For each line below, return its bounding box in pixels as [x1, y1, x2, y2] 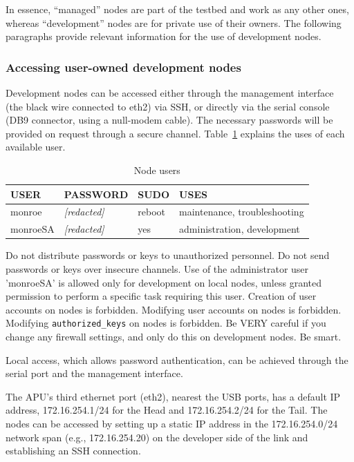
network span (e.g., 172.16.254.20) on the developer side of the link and [6, 430, 308, 444]
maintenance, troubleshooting [179, 204, 304, 219]
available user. [6, 139, 66, 154]
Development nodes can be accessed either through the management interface [6, 86, 334, 99]
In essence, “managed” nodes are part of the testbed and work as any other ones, [6, 2, 349, 16]
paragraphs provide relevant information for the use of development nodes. [6, 29, 322, 44]
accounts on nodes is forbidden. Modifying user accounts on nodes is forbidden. [6, 302, 342, 316]
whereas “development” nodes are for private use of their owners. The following [6, 15, 342, 30]
